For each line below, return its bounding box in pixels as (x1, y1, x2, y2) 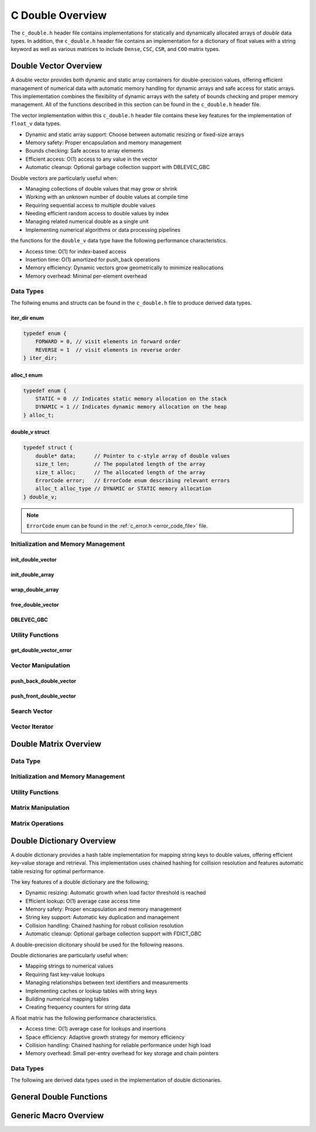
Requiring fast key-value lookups (25, 971, 105, 978)
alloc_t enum (11, 371, 43, 379)
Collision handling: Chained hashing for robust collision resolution (25, 922, 184, 929)
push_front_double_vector (11, 692, 76, 700)
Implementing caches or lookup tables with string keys (25, 987, 157, 994)
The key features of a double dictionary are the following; (11, 878, 149, 886)
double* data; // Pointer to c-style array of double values (35, 452, 231, 459)
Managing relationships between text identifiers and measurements (25, 979, 188, 986)
